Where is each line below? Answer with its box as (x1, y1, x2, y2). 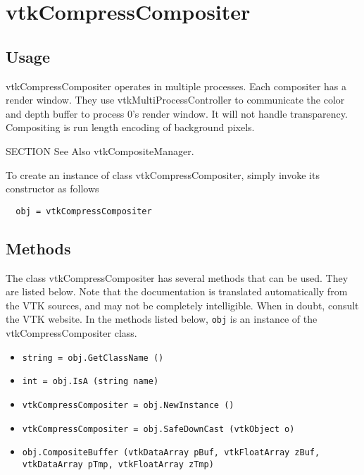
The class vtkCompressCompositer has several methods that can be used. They (6, 270, 349, 285)
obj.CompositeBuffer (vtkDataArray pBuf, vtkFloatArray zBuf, (22, 448, 320, 458)
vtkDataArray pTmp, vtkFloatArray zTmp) (22, 459, 214, 469)
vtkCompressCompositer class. (6, 326, 137, 340)
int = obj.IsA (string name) (22, 376, 159, 387)
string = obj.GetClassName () (22, 352, 164, 363)
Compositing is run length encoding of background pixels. (6, 120, 255, 135)
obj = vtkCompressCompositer (15, 206, 152, 216)
